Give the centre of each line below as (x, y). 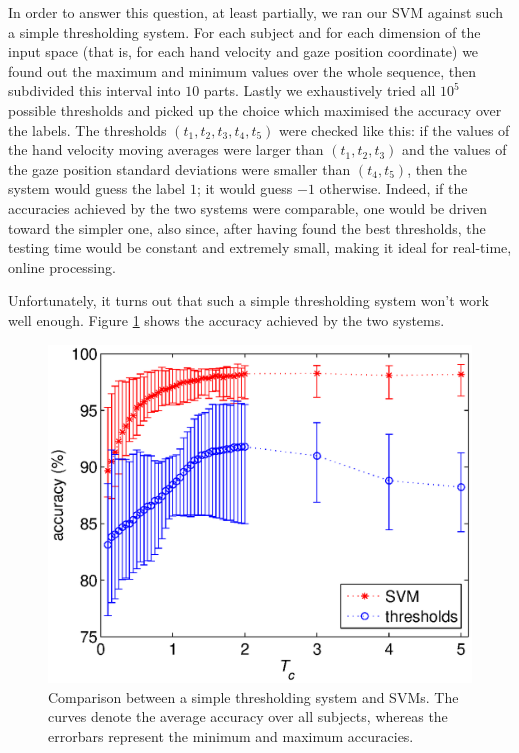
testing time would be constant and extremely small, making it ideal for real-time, (260, 247)
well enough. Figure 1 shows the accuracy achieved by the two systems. (226, 319)
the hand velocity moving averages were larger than (166, 149)
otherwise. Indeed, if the (393, 188)
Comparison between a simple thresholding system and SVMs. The (253, 696)
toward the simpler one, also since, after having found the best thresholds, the (247, 227)
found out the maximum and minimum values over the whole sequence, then (242, 70)
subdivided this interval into (94, 90)
